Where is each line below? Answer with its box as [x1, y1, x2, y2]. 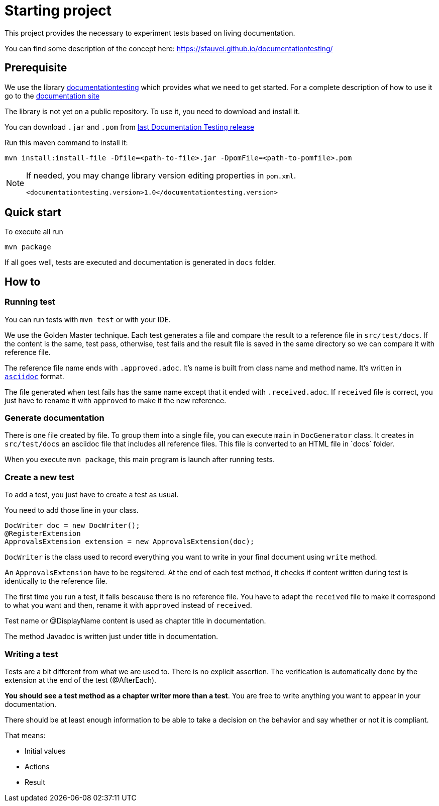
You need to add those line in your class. [5, 506, 139, 515]
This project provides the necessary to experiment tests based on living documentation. [5, 28, 295, 37]
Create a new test [5, 472, 74, 482]
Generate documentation [5, 413, 104, 423]
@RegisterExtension [5, 529, 81, 538]
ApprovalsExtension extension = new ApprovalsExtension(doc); [5, 538, 255, 546]
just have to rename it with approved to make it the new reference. [5, 396, 227, 405]
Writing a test [5, 649, 58, 659]
